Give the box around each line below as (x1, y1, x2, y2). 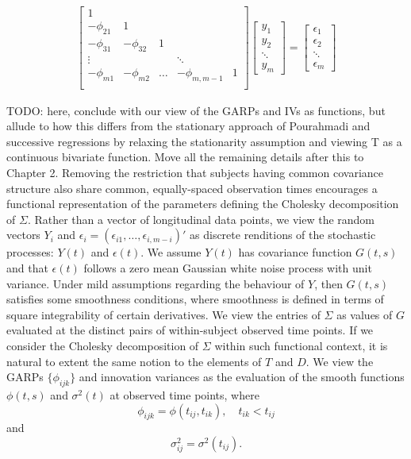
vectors (6, 226, 40, 243)
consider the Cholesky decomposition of (6, 337, 199, 353)
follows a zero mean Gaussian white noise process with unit (83, 259, 372, 276)
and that (6, 259, 48, 276)
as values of (336, 306, 393, 322)
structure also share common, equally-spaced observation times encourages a (6, 179, 378, 196)
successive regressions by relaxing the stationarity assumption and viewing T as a (6, 133, 402, 149)
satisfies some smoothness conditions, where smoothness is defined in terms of (6, 291, 384, 307)
